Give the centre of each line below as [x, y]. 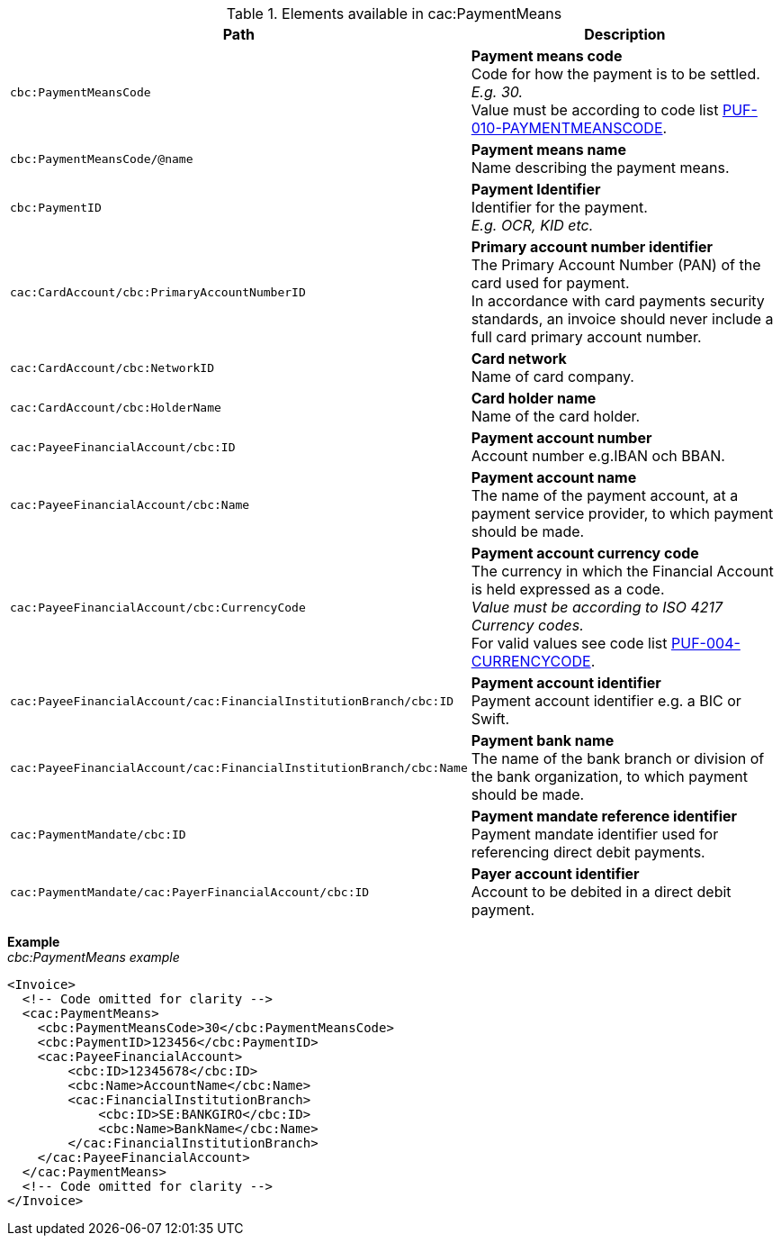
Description [625, 34]
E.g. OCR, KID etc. [532, 225]
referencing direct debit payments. [588, 852]
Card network [519, 358]
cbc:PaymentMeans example [94, 957]
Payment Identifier [536, 189]
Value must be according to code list [595, 110]
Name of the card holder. [556, 416]
